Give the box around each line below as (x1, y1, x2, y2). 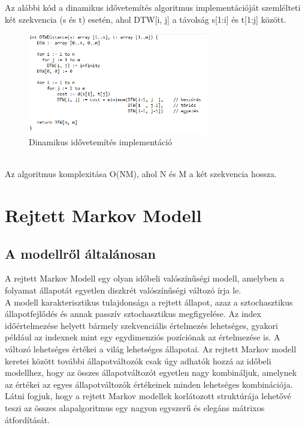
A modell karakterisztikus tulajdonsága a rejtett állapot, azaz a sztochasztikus (5, 295, 293, 308)
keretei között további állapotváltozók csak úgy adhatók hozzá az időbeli (5, 354, 271, 367)
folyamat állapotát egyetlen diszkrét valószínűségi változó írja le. (5, 284, 241, 297)
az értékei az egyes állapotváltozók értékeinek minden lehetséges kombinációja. (5, 378, 293, 390)
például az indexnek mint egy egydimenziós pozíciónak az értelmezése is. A (5, 331, 280, 343)
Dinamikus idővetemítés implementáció (29, 136, 173, 148)
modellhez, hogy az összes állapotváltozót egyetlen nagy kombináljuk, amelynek (5, 366, 297, 379)
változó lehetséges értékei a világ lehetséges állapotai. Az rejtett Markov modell (5, 342, 297, 355)
